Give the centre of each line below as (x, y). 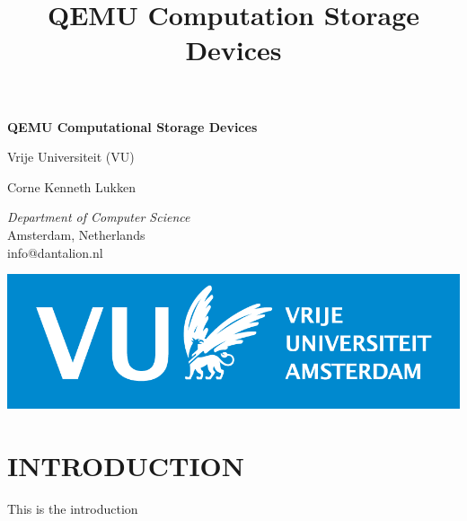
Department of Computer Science (99, 217)
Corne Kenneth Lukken (71, 186)
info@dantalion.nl (55, 252)
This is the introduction (73, 508)
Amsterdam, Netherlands (76, 234)
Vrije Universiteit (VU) (71, 157)
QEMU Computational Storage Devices (132, 126)
